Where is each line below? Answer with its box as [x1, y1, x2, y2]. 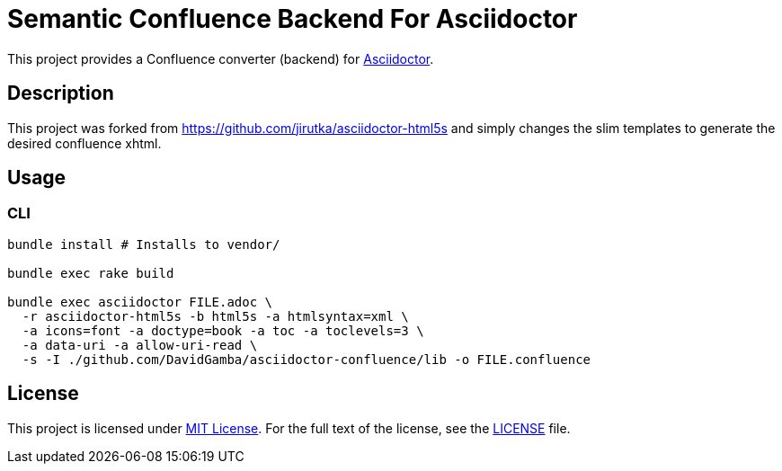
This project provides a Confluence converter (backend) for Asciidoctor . [7, 50, 434, 67]
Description [7, 82, 114, 105]
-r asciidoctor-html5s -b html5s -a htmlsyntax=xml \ [22, 308, 409, 324]
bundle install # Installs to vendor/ [7, 236, 280, 252]
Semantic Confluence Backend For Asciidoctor [7, 4, 578, 34]
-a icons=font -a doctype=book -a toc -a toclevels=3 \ [22, 323, 424, 338]
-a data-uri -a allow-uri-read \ [22, 337, 258, 352]
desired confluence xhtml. [7, 135, 162, 151]
